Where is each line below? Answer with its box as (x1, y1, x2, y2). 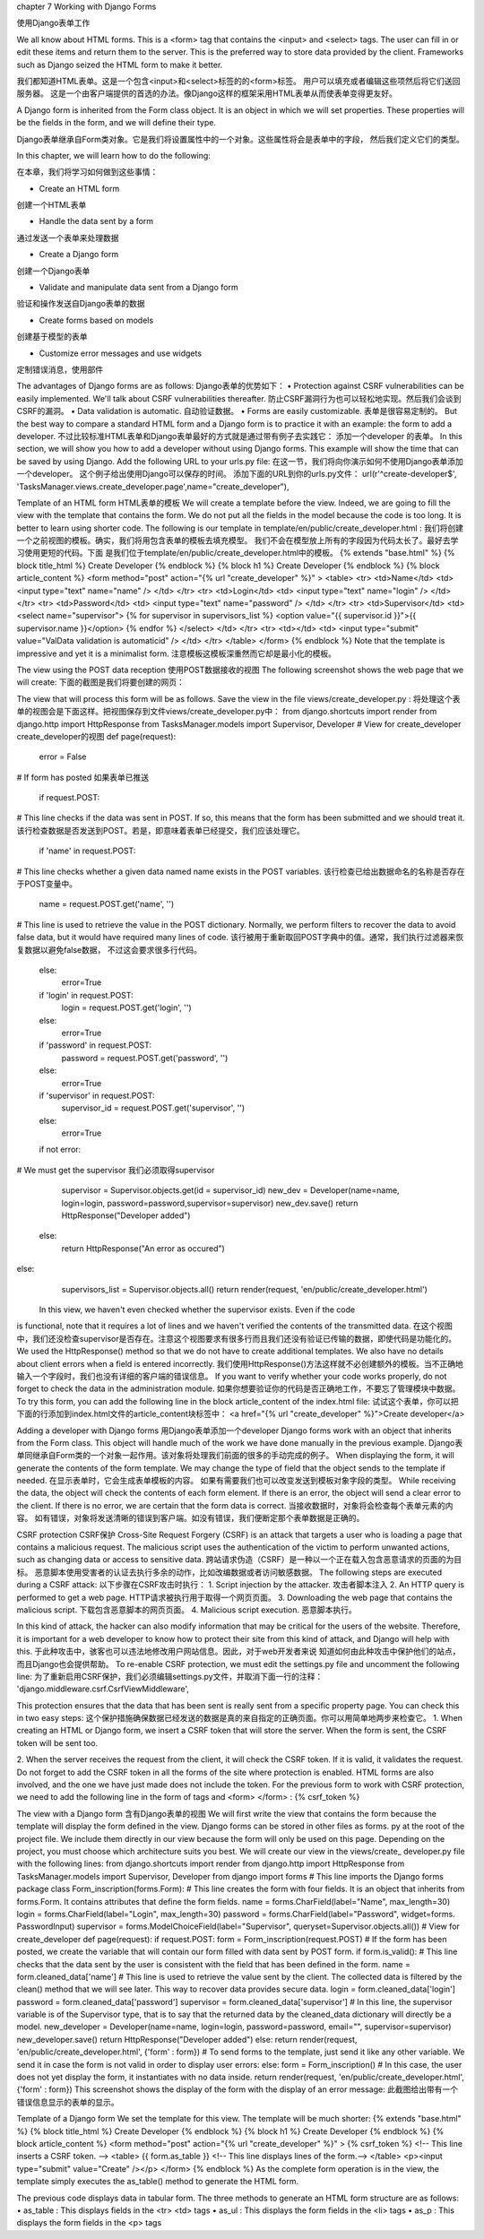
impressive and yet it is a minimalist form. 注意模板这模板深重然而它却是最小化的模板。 (16, 648, 336, 659)
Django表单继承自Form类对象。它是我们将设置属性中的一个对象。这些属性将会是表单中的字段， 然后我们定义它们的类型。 (16, 134, 465, 144)
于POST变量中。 (16, 878, 78, 889)
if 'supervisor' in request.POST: (39, 1090, 155, 1101)
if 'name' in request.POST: (39, 845, 136, 856)
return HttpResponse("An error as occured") (61, 1242, 226, 1254)
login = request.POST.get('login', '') (61, 1002, 192, 1013)
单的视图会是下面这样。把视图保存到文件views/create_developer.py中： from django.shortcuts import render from (16, 706, 437, 717)
